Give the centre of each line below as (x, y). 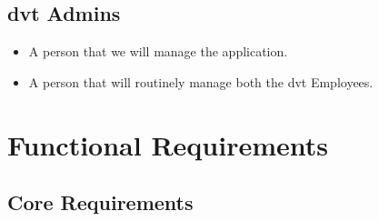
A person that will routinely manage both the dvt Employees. (201, 81)
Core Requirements (100, 202)
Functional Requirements (168, 144)
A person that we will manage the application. (158, 51)
